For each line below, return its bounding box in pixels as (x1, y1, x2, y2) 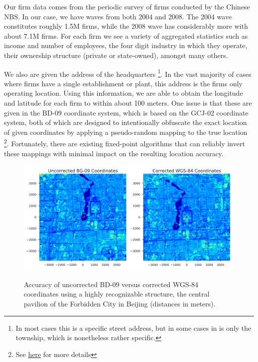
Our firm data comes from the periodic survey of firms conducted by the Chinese (4, 1, 250, 11)
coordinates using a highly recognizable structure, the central (24, 289, 210, 299)
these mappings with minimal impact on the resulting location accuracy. (4, 148, 224, 158)
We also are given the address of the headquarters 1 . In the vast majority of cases (4, 67, 252, 79)
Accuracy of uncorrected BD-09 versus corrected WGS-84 (24, 279, 198, 289)
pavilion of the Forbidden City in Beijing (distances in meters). (24, 299, 216, 308)
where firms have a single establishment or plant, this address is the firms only (4, 78, 243, 88)
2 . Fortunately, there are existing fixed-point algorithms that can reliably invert (4, 137, 245, 149)
